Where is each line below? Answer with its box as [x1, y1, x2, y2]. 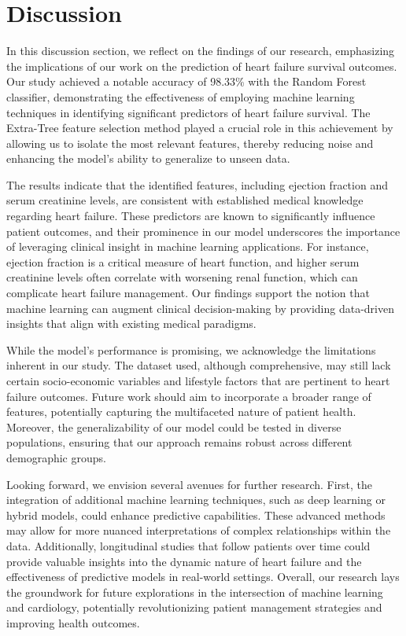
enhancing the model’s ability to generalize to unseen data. [6, 150, 290, 167]
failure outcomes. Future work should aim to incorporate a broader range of [6, 388, 371, 404]
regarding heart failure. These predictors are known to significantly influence [6, 208, 375, 224]
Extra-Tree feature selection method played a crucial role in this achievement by [6, 119, 393, 136]
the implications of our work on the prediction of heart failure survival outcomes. [6, 57, 397, 74]
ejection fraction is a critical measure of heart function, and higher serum [6, 253, 360, 270]
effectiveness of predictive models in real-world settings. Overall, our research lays [6, 568, 400, 585]
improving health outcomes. [6, 614, 140, 630]
